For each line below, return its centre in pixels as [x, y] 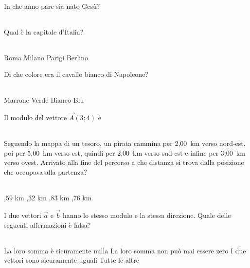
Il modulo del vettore [36, 117]
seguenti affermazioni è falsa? [47, 224]
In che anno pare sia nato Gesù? [52, 6]
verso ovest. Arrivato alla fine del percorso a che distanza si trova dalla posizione [124, 162]
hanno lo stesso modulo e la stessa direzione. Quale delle [147, 215]
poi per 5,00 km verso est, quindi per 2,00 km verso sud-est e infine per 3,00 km [125, 152]
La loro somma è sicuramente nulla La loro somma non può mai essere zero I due [125, 250]
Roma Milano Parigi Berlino [46, 58]
